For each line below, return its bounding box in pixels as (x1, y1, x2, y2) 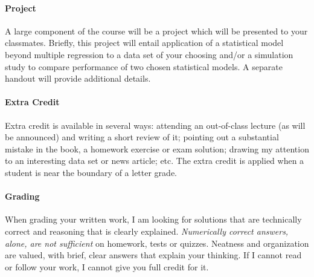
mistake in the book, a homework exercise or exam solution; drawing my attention (5, 142, 309, 155)
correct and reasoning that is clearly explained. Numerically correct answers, (5, 224, 289, 237)
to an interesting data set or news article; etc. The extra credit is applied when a (5, 154, 304, 167)
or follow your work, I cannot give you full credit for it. (5, 260, 209, 273)
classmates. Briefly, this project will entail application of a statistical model (5, 36, 284, 49)
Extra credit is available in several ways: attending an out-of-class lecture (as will (5, 119, 306, 131)
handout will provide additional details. (5, 72, 151, 85)
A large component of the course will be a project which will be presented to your (5, 24, 308, 37)
